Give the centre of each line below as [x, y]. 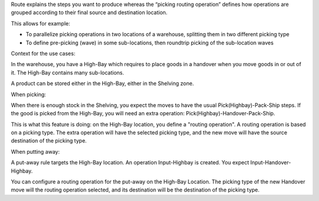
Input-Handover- [271, 163]
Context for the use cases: [43, 53]
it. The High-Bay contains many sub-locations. [67, 72]
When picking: [29, 94]
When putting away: [35, 151]
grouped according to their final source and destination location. [89, 12]
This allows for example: [40, 23]
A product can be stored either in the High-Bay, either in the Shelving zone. [102, 83]
